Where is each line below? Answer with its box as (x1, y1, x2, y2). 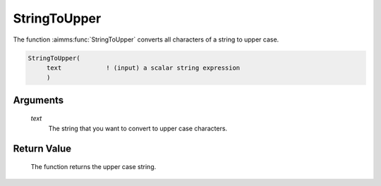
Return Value (13, 142, 72, 154)
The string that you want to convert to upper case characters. (48, 124, 228, 132)
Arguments (13, 94, 64, 106)
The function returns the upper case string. (30, 163, 157, 171)
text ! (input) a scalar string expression (46, 63, 241, 72)
